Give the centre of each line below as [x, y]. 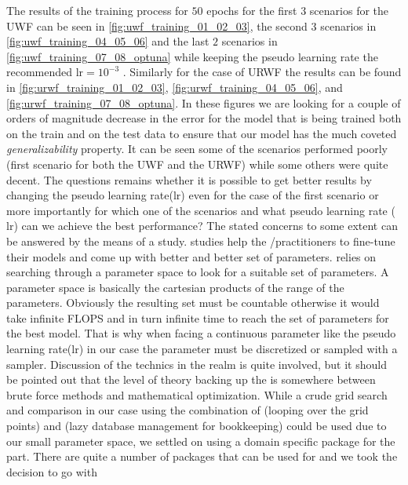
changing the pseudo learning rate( [90, 195]
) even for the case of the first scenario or [280, 195]
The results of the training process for [97, 10]
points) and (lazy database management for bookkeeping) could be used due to [197, 426]
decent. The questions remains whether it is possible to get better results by [189, 179]
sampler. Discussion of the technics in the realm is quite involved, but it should [197, 364]
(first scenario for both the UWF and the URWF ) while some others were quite [197, 164]
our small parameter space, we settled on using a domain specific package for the [201, 441]
